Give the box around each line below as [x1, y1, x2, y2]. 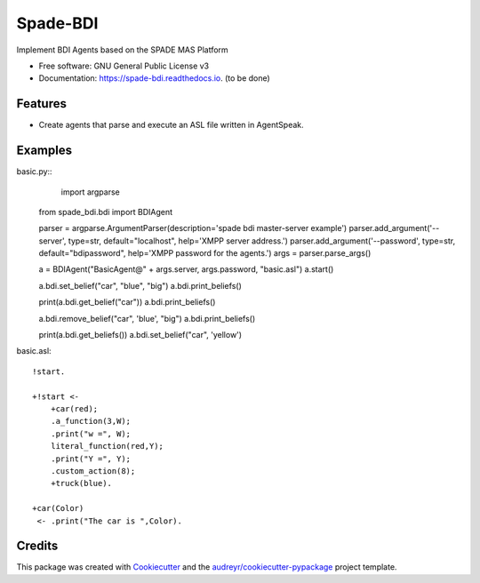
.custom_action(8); [50, 466, 136, 475]
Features [16, 96, 67, 111]
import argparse [60, 187, 120, 197]
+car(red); [50, 404, 99, 413]
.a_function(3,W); [50, 416, 132, 427]
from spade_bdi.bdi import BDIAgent [38, 206, 173, 217]
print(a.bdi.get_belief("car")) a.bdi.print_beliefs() [38, 297, 216, 307]
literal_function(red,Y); [50, 441, 164, 451]
